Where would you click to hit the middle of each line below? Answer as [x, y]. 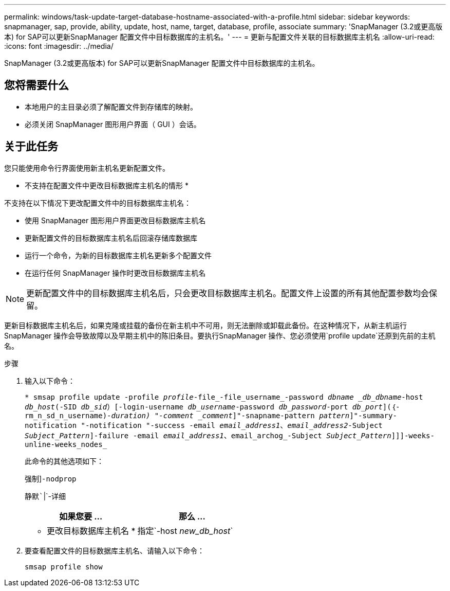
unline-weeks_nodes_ [66, 444]
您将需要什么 [36, 85]
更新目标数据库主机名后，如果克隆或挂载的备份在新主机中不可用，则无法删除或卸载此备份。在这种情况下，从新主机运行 [205, 325]
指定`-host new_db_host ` [185, 531]
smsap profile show [64, 567]
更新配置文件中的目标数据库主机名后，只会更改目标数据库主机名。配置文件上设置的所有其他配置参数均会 [228, 293]
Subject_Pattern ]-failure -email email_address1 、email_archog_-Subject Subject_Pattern [208, 435]
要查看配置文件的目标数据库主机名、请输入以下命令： [115, 550]
